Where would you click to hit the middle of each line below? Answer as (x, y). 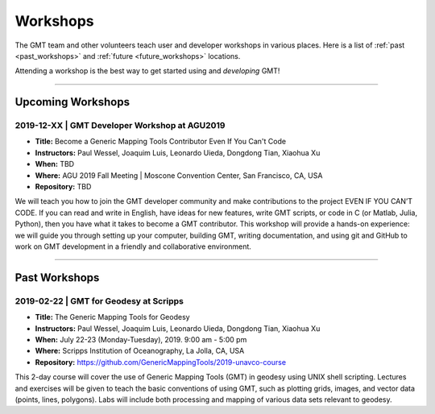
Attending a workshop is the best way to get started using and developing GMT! (147, 71)
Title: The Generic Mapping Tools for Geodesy (112, 317)
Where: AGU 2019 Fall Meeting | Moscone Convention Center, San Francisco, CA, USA (179, 175)
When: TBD (55, 164)
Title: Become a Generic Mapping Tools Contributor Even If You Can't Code (160, 142)
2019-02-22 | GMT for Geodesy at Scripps (99, 300)
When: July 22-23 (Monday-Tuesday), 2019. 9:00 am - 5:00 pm (141, 339)
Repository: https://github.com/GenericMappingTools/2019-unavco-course (160, 362)
